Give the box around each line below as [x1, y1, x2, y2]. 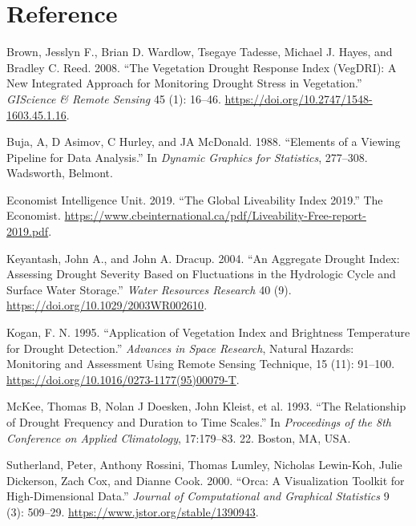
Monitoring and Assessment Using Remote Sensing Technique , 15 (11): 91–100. [6, 355, 395, 372]
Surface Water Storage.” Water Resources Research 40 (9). [6, 281, 292, 297]
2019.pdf [6, 223, 49, 240]
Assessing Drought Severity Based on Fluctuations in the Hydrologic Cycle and [6, 265, 396, 282]
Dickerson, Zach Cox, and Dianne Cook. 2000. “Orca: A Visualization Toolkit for [6, 471, 405, 488]
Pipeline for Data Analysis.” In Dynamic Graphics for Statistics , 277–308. [6, 148, 368, 165]
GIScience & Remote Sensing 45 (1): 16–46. [6, 90, 221, 107]
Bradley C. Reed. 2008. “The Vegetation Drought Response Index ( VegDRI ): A [6, 59, 397, 75]
